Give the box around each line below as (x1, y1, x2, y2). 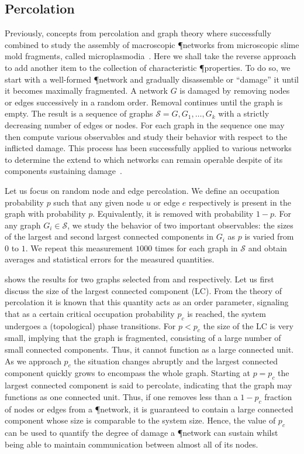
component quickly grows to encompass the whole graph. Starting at (5, 367, 250, 379)
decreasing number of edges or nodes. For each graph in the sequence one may (5, 118, 285, 131)
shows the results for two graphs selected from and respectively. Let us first (5, 273, 274, 285)
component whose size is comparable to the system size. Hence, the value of (5, 414, 276, 426)
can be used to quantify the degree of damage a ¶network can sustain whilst (5, 426, 278, 439)
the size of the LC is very (203, 319, 293, 332)
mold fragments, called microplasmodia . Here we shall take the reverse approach (5, 50, 296, 62)
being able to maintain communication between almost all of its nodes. (5, 438, 258, 450)
